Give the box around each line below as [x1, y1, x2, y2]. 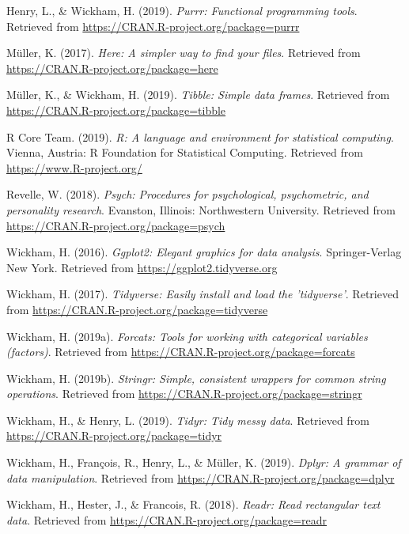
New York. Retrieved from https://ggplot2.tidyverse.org [6, 259, 278, 275]
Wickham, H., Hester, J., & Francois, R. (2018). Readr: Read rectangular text [6, 496, 381, 513]
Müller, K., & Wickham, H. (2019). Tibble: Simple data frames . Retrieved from [6, 86, 390, 103]
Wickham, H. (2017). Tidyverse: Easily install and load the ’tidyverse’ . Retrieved [6, 286, 399, 302]
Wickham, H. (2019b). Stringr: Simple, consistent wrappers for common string [6, 369, 386, 386]
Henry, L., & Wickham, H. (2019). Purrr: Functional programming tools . [6, 2, 358, 18]
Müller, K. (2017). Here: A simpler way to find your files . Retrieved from [6, 44, 361, 61]
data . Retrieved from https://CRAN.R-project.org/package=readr [6, 511, 328, 528]
